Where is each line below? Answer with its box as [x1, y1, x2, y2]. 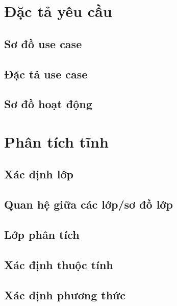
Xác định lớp [4, 166, 73, 182]
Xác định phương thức [4, 287, 125, 302]
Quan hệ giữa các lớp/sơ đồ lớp [4, 196, 173, 212]
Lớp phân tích [4, 227, 80, 242]
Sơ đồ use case [4, 35, 82, 51]
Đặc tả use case [4, 66, 88, 81]
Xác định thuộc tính [4, 256, 113, 272]
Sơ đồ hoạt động [4, 96, 92, 112]
